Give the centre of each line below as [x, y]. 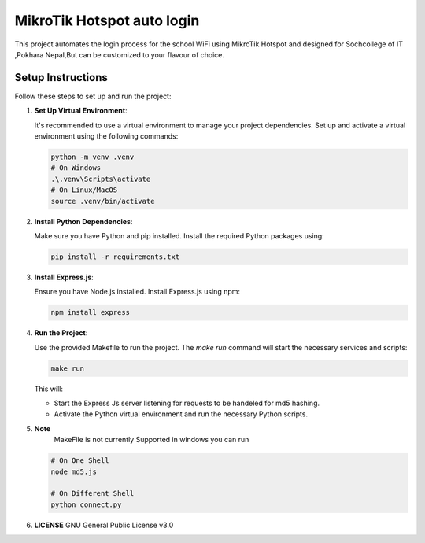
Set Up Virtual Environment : [81, 111]
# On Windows [76, 168]
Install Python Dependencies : [83, 221]
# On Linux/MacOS [84, 190]
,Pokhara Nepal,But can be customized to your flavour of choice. [119, 54]
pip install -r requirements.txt [115, 257]
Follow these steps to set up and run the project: [93, 96]
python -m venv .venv [92, 157]
